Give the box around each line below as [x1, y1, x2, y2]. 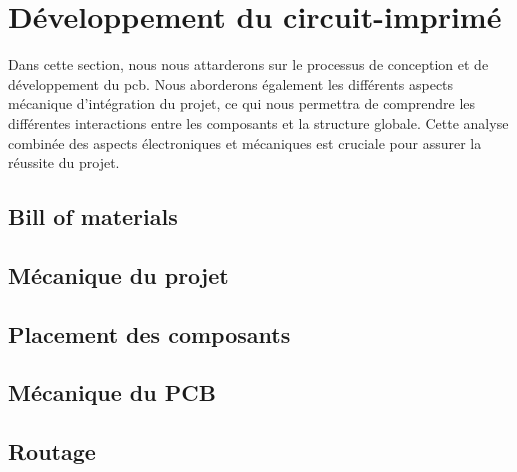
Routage [8, 436, 96, 467]
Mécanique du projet [8, 259, 229, 290]
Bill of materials [8, 201, 178, 232]
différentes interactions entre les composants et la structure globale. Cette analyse [8, 112, 509, 133]
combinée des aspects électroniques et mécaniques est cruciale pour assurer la [8, 132, 482, 153]
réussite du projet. [8, 152, 120, 173]
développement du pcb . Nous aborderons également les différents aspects [8, 73, 454, 94]
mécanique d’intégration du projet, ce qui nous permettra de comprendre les [8, 93, 476, 114]
